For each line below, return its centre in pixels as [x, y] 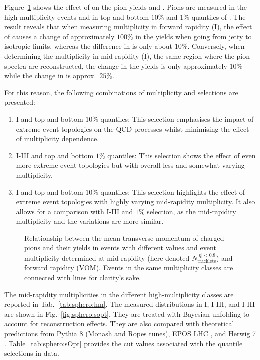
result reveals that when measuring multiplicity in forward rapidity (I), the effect [128, 26]
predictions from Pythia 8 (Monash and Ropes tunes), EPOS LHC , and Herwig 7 [130, 334]
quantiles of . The [219, 16]
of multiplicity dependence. [57, 138]
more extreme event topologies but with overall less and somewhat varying [130, 165]
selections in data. [32, 353]
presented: [20, 102]
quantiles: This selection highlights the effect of [173, 192]
